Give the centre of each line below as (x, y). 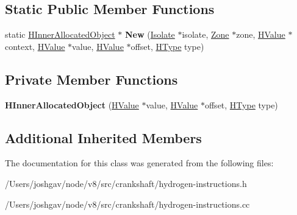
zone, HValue (261, 34)
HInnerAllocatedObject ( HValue (72, 104)
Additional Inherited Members (103, 137)
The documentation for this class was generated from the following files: (139, 163)
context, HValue (35, 46)
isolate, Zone (206, 34)
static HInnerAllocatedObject (60, 34)
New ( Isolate (150, 34)
